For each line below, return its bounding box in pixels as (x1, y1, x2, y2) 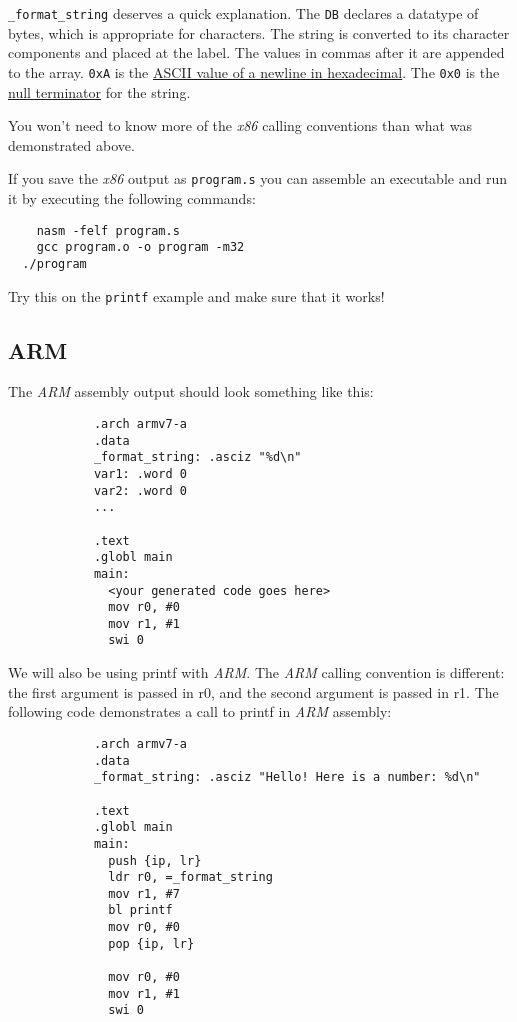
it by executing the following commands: (8, 187, 256, 208)
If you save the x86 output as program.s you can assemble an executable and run (8, 168, 507, 189)
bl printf (108, 903, 173, 918)
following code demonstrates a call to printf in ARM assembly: (8, 701, 392, 722)
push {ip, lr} (108, 853, 202, 868)
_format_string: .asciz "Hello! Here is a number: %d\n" (93, 770, 481, 785)
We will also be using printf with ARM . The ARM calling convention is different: (8, 662, 505, 683)
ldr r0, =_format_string (108, 870, 273, 885)
